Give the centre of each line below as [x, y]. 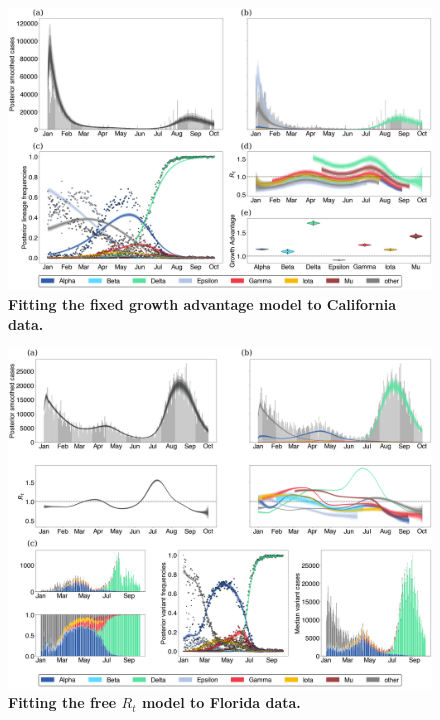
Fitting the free [62, 702]
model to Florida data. [221, 702]
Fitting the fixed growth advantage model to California [202, 303]
